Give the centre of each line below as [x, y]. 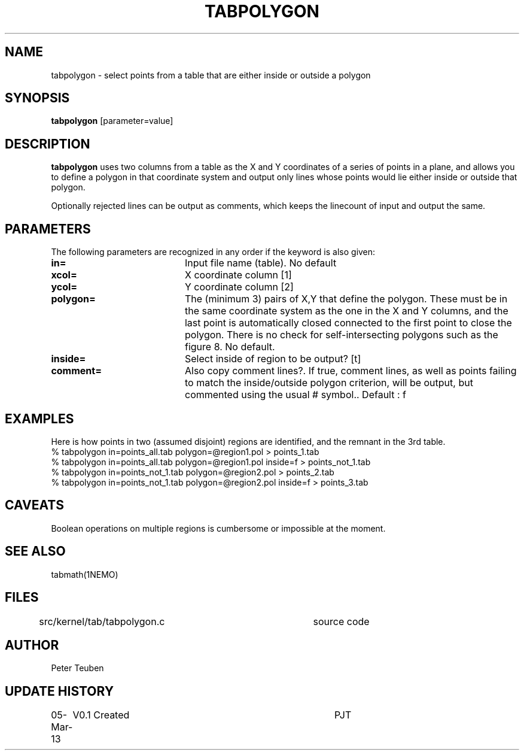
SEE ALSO [35, 551]
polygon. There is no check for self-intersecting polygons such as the [341, 335]
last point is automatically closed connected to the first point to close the [348, 323]
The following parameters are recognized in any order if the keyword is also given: [213, 252]
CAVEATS [34, 505]
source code [341, 621]
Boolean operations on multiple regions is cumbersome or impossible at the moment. [218, 528]
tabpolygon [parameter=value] [112, 121]
